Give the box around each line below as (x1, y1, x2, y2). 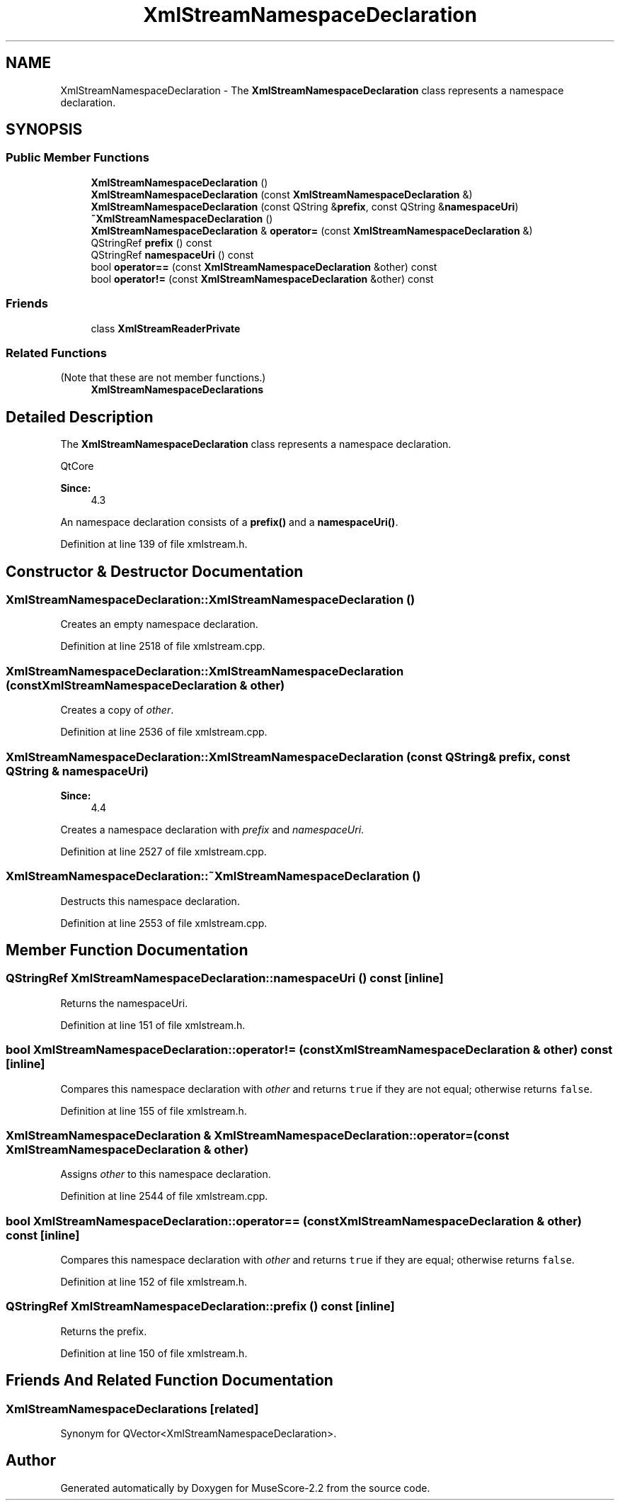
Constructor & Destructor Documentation (6, 562, 304, 580)
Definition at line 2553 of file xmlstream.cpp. (60, 916, 268, 929)
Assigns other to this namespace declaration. (60, 1168, 271, 1181)
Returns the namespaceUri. (60, 996, 188, 1009)
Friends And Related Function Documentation (6, 1371, 333, 1390)
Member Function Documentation (6, 941, 248, 960)
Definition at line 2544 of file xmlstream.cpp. (60, 1190, 268, 1203)
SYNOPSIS (6, 120, 83, 139)
